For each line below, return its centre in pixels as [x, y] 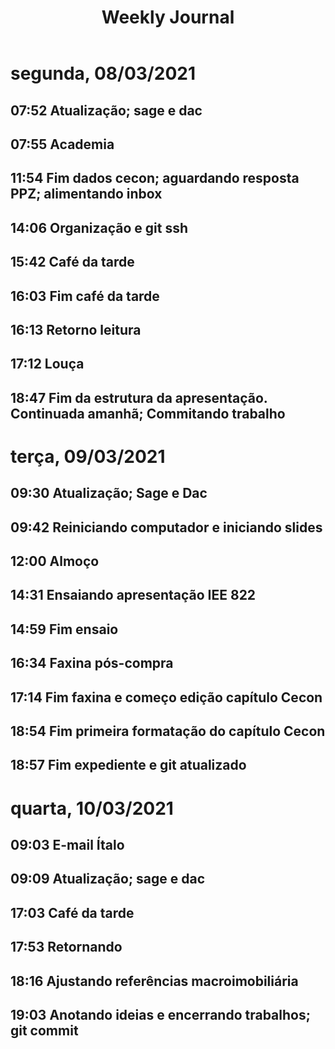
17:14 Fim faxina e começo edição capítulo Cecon [166, 697]
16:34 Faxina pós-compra [92, 663]
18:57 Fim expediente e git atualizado [128, 765]
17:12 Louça [47, 364]
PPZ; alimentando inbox [86, 194]
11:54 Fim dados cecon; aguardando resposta [155, 178]
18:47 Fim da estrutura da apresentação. [139, 397]
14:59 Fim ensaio [64, 629]
